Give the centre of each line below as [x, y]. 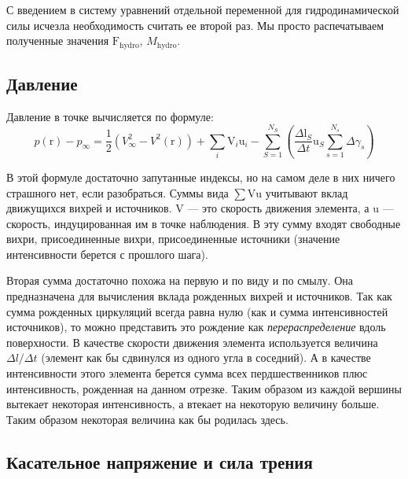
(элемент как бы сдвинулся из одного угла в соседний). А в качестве [206, 357]
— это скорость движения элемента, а [278, 208]
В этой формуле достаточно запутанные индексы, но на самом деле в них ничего [201, 177]
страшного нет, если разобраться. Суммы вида [118, 192]
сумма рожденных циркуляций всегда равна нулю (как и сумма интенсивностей [197, 311]
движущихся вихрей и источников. [89, 208]
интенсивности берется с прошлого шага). [107, 254]
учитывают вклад [307, 192]
